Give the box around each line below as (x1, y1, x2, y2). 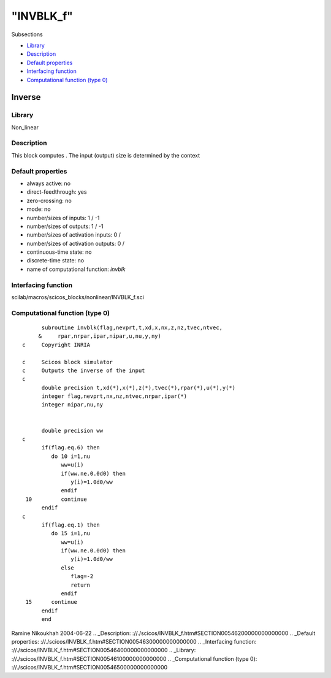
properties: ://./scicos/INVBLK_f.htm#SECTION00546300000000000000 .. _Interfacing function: (11, 638, 257, 645)
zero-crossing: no (26, 197, 72, 204)
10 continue (25, 495, 87, 503)
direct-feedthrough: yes (26, 188, 87, 196)
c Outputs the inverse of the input (22, 367, 145, 374)
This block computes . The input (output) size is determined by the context (11, 151, 200, 159)
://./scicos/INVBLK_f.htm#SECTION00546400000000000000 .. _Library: (11, 647, 196, 654)
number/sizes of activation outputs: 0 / (26, 240, 125, 247)
